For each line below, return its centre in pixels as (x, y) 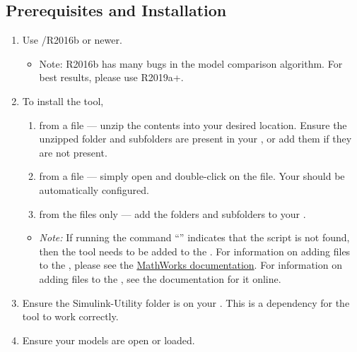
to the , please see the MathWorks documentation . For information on (191, 265)
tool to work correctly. (70, 316)
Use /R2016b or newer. (72, 40)
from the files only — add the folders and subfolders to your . (172, 213)
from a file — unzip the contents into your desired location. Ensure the (193, 125)
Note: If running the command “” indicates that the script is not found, (194, 237)
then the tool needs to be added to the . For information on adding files (195, 251)
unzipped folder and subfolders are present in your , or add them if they (195, 139)
